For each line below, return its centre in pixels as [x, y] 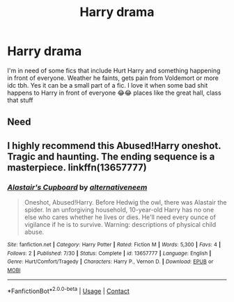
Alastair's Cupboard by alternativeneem [77, 187]
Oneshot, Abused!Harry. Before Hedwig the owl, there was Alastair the [125, 202]
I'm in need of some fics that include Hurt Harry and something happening [114, 70]
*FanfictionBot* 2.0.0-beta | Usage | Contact [69, 290]
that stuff [20, 100]
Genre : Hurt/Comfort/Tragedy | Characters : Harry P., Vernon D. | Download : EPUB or [110, 262]
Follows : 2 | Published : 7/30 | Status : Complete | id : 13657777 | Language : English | [109, 253]
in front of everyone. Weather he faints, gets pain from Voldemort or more [113, 78]
